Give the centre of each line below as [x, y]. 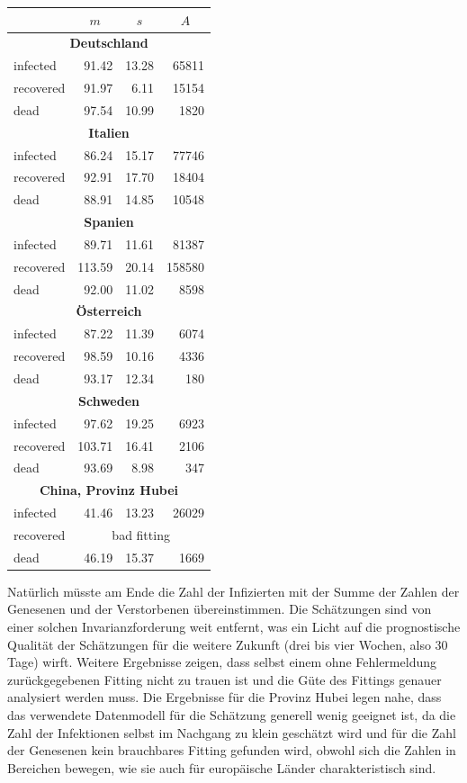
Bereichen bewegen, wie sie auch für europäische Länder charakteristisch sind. [222, 767]
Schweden [109, 400]
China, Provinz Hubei [109, 490]
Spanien [109, 222]
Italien [109, 132]
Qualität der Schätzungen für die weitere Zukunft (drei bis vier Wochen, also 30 [228, 644]
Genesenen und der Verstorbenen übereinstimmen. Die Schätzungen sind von [220, 609]
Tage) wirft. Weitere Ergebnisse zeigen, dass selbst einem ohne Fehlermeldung [222, 662]
